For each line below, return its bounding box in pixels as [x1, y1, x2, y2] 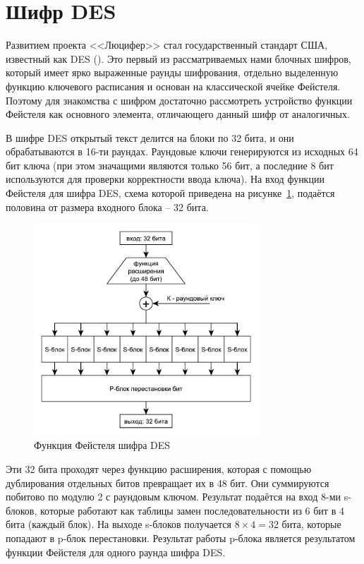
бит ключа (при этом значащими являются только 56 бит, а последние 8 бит [6, 157, 334, 172]
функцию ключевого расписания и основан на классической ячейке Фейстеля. [6, 78, 341, 93]
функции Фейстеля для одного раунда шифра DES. [6, 544, 226, 559]
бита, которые [281, 517, 341, 532]
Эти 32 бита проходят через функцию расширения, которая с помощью [6, 461, 312, 476]
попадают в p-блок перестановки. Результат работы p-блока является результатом [6, 530, 356, 545]
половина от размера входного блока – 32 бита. [6, 199, 209, 214]
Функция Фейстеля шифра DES [34, 438, 171, 452]
